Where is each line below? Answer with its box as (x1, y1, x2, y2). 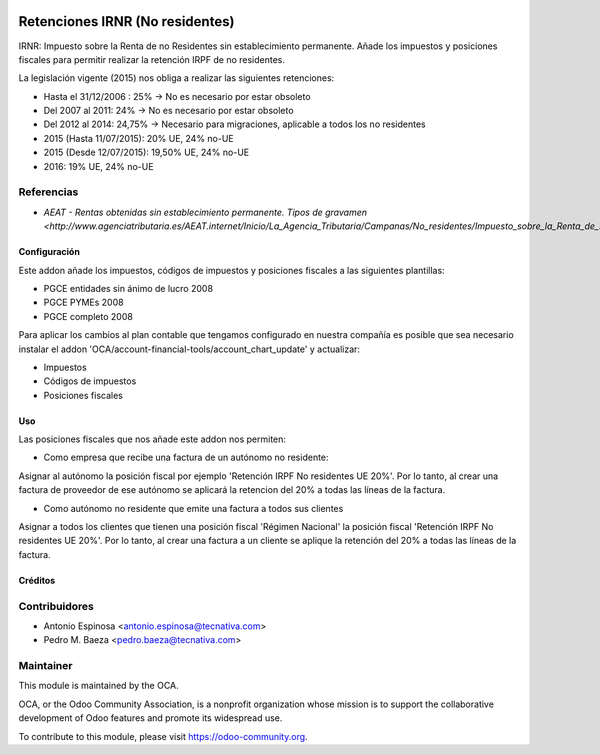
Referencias (18, 185, 79, 199)
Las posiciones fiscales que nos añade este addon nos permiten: (18, 433, 287, 445)
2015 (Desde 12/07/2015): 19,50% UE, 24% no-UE (43, 146, 250, 159)
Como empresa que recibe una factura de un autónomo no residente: (43, 451, 329, 464)
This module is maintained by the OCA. (18, 680, 179, 692)
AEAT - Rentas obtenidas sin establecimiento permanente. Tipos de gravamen (43, 206, 368, 218)
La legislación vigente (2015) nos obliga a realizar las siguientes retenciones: (18, 72, 335, 84)
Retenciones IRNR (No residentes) (18, 13, 235, 30)
